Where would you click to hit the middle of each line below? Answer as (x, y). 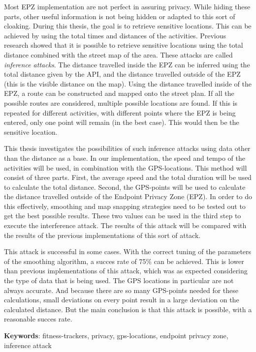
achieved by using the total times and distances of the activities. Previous (115, 35)
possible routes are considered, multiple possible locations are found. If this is (121, 103)
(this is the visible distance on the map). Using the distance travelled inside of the (128, 83)
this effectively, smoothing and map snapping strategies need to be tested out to (125, 206)
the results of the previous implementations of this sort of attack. (102, 235)
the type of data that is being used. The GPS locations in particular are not (119, 280)
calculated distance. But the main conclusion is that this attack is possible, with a (128, 309)
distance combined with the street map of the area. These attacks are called (118, 54)
